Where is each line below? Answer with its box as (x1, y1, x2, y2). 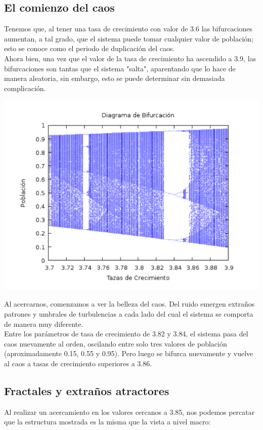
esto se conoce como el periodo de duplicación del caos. (4, 43, 175, 54)
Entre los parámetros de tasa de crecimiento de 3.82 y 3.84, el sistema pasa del (4, 328, 248, 339)
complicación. (4, 82, 46, 93)
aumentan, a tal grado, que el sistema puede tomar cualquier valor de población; (4, 33, 254, 44)
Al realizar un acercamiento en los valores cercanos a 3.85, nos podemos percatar (4, 406, 255, 417)
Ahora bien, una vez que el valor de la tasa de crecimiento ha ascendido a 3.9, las (4, 53, 256, 63)
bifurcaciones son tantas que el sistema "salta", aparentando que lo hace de (4, 63, 236, 73)
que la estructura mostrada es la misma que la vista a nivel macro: (4, 416, 211, 427)
